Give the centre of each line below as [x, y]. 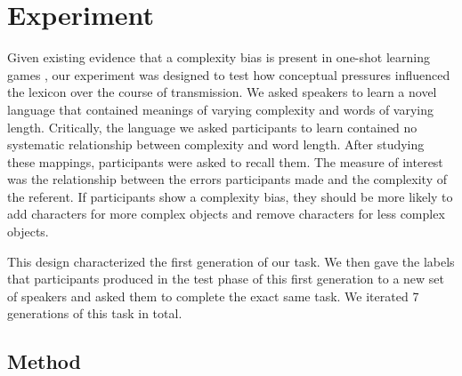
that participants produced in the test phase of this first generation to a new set [226, 279]
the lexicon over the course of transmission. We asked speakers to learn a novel [222, 92]
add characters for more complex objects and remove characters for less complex [226, 214]
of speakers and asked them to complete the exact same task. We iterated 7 [213, 296]
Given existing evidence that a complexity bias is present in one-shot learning [219, 57]
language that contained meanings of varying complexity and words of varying [221, 109]
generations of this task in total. [95, 313]
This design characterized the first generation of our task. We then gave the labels [231, 261]
